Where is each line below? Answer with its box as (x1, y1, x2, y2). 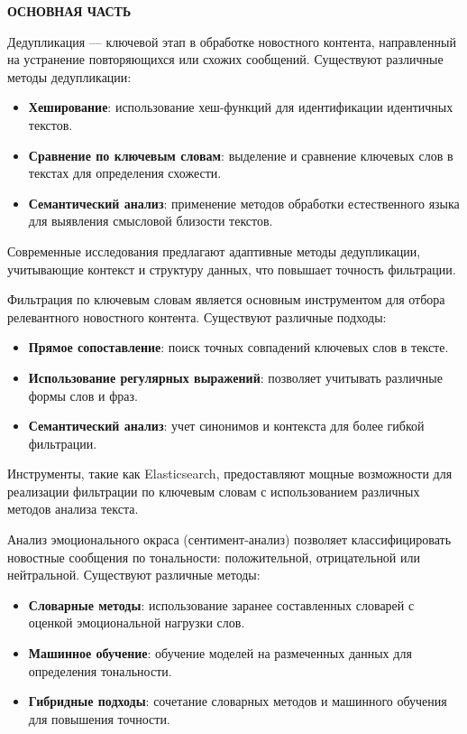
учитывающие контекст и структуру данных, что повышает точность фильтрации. (7, 259, 456, 278)
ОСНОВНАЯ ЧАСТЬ (7, 2, 132, 20)
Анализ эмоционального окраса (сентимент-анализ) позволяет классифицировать (7, 530, 452, 549)
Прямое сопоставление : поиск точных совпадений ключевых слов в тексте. (28, 338, 449, 357)
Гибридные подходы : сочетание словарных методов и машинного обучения (28, 692, 447, 711)
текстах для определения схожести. (28, 163, 222, 182)
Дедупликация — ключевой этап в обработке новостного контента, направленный (7, 32, 456, 51)
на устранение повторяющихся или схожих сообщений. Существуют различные (7, 50, 444, 69)
